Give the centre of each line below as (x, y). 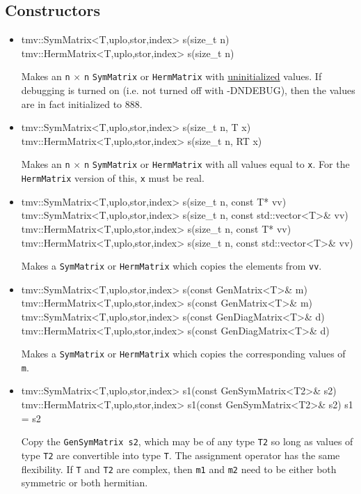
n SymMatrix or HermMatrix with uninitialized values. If (203, 76)
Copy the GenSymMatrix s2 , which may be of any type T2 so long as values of (187, 441)
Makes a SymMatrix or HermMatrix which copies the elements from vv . (171, 266)
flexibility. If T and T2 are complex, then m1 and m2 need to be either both (179, 469)
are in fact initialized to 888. (82, 103)
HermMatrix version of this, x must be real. (113, 178)
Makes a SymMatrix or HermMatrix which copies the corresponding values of (183, 354)
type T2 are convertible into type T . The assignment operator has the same (180, 455)
